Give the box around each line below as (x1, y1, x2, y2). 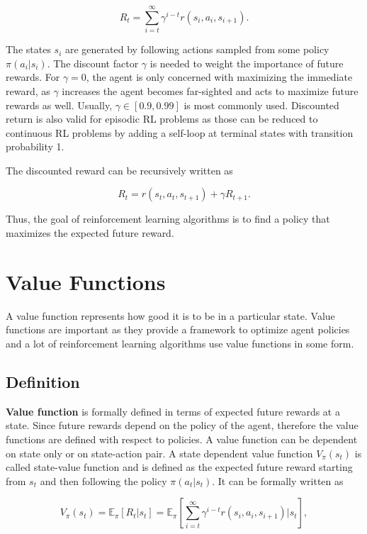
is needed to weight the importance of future (149, 55, 344, 70)
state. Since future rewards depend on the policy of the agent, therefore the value (6, 418, 358, 433)
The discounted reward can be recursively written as (6, 162, 233, 177)
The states (6, 42, 51, 57)
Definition (6, 370, 80, 392)
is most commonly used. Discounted (183, 97, 339, 112)
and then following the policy (40, 473, 167, 488)
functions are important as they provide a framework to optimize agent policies (6, 322, 350, 337)
